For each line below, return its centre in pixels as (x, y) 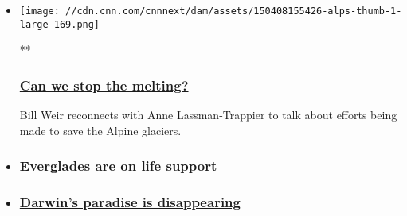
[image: (39, 11)
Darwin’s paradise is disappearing (130, 202)
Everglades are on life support (118, 166)
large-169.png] (60, 24)
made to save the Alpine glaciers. (100, 130)
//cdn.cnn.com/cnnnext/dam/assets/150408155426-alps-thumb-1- (234, 11)
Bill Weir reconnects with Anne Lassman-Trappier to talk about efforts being (208, 115)
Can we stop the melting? (104, 85)
